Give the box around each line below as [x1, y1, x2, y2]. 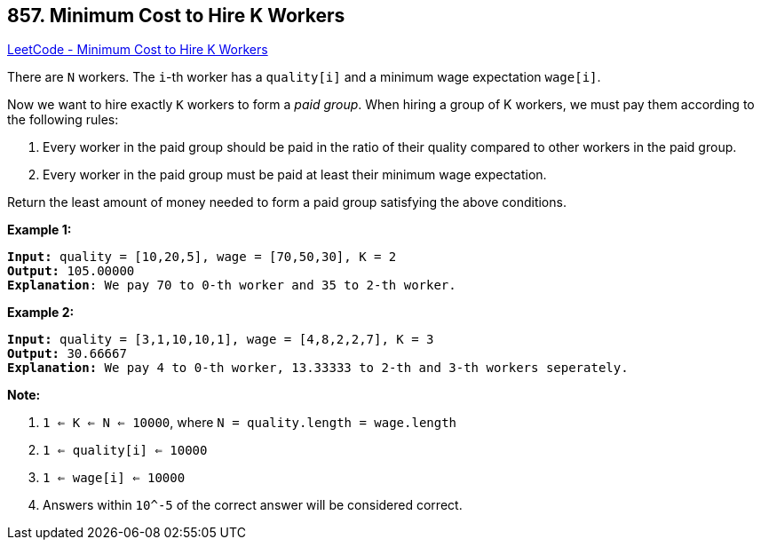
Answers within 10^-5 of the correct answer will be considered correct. [43, 497, 463, 513]
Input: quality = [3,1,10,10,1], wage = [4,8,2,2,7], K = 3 [7, 332, 434, 347]
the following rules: [7, 112, 119, 128]
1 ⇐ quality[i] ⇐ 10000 [43, 443, 208, 458]
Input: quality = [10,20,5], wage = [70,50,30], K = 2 [7, 250, 397, 265]
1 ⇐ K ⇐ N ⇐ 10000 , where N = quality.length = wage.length [43, 415, 457, 431]
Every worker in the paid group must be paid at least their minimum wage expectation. [43, 167, 547, 183]
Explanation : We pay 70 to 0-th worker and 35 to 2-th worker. [7, 278, 456, 293]
